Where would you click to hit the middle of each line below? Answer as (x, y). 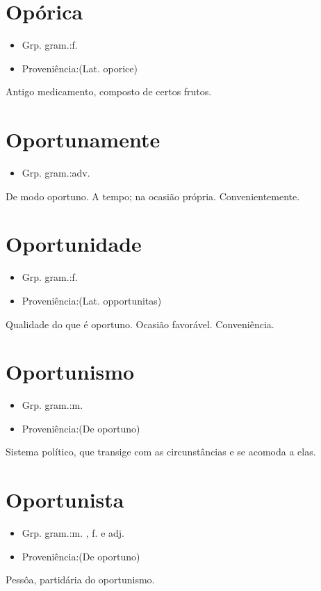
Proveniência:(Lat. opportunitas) (92, 300)
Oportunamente (83, 139)
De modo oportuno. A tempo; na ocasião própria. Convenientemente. (153, 196)
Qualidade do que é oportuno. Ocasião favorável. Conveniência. (140, 324)
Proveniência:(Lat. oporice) (80, 68)
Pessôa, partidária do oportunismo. (80, 580)
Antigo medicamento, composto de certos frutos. (109, 91)
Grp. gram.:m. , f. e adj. (73, 533)
